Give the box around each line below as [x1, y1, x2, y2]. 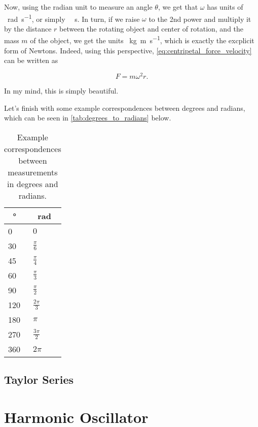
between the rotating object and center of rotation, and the [59, 23, 244, 34]
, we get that [158, 2, 198, 12]
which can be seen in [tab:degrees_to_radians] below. [4, 112, 171, 123]
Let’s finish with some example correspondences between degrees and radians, [4, 102, 245, 113]
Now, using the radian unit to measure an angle [4, 2, 153, 12]
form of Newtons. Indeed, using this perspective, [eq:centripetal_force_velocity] [4, 45, 252, 55]
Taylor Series [4, 372, 74, 387]
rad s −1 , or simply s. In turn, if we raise [7, 12, 140, 24]
